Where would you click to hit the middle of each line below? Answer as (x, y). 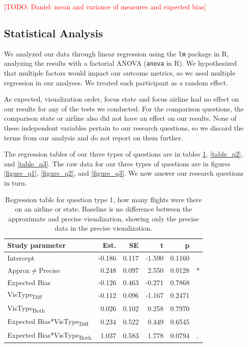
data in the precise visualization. (103, 228)
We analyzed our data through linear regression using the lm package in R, (116, 53)
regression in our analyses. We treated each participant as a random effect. (116, 82)
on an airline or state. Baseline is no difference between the (104, 209)
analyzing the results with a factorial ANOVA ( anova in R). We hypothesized (120, 63)
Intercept (21, 257)
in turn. (15, 183)
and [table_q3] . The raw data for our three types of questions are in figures (117, 163)
